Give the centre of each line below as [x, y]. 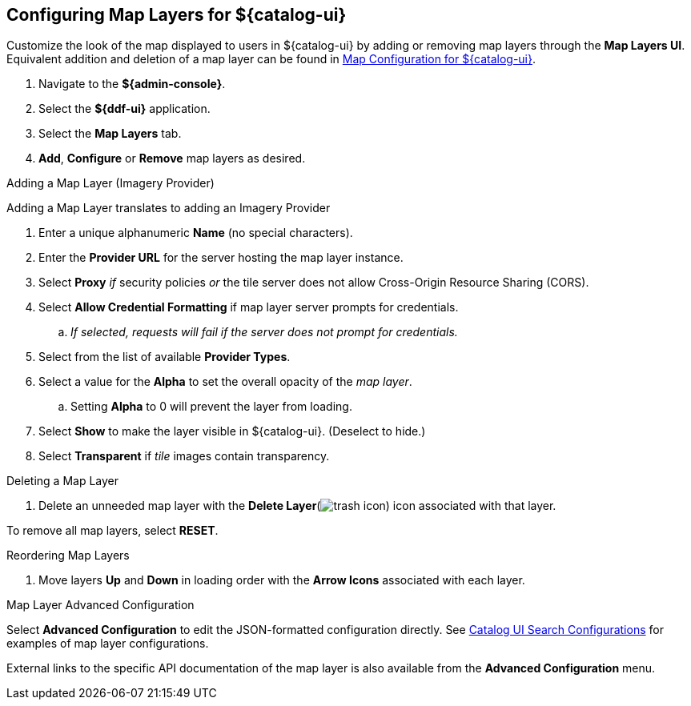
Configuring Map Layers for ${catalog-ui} [177, 15]
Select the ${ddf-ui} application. [125, 109]
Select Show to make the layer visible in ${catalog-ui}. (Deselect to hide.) [232, 431]
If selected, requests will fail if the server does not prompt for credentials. [264, 332]
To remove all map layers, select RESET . [112, 531]
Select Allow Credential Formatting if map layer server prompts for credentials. [249, 307]
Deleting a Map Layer [62, 481]
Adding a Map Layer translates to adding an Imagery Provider [169, 208]
